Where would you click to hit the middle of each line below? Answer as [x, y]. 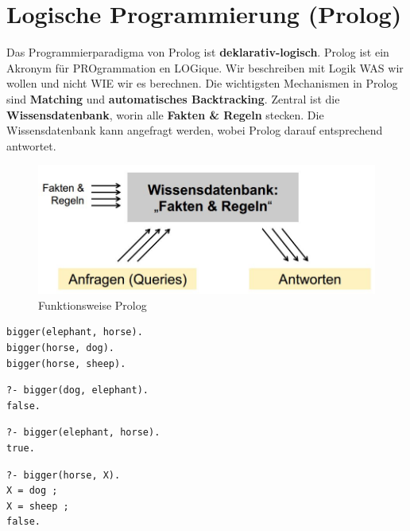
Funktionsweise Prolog [93, 305]
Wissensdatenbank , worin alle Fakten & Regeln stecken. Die [165, 114]
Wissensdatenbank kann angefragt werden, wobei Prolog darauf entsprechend [195, 130]
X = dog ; [32, 491]
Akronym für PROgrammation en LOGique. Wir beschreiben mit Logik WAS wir [205, 67]
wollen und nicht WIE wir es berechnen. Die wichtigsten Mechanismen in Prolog [202, 83]
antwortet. [31, 145]
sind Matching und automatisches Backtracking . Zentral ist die [173, 98]
